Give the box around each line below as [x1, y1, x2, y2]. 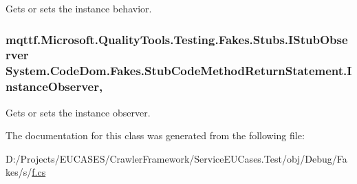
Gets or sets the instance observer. [6, 105, 151, 119]
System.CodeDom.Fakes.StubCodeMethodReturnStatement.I [6, 62, 352, 79]
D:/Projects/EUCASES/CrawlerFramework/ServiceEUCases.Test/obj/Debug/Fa [6, 151, 347, 165]
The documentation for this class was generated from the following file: [6, 128, 305, 143]
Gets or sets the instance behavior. [6, 1, 152, 15]
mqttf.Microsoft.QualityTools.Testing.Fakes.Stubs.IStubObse [6, 30, 348, 48]
